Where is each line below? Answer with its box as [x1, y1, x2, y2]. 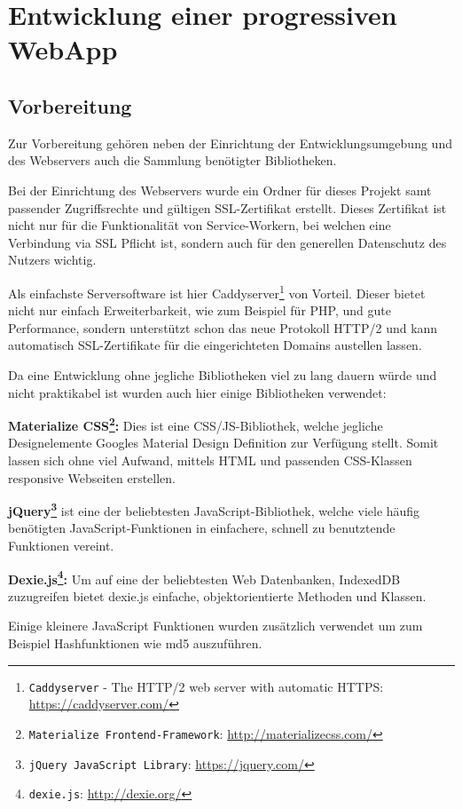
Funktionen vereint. [8, 536, 114, 555]
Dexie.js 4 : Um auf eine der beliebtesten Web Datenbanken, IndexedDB [8, 567, 401, 588]
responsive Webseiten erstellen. [8, 468, 176, 487]
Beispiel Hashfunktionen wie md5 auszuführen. [8, 634, 262, 653]
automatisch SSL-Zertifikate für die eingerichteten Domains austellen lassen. [8, 336, 422, 354]
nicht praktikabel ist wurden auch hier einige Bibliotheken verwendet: [8, 383, 387, 401]
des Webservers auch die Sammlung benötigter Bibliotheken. [8, 151, 337, 170]
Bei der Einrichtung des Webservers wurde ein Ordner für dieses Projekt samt [8, 180, 432, 199]
